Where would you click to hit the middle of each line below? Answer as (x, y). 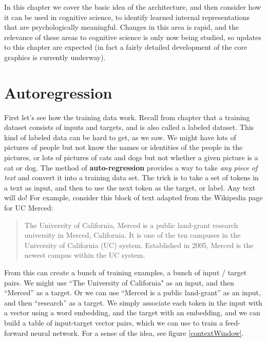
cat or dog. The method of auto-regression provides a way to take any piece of (131, 167)
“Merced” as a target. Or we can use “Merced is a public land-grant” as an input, (132, 292)
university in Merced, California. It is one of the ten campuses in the (132, 235)
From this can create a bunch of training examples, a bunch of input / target (126, 272)
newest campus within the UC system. (85, 255)
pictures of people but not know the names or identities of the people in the (123, 147)
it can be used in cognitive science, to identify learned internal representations (127, 17)
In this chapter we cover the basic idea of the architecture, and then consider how (133, 7)
